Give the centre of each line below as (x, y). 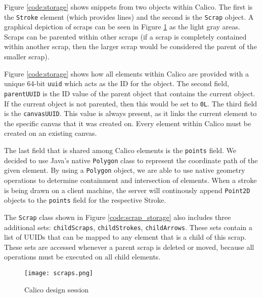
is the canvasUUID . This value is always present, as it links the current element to (130, 113)
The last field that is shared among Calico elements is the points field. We (120, 150)
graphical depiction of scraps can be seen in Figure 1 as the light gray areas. (122, 27)
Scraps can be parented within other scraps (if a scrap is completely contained (125, 36)
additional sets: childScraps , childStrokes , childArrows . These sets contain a (128, 227)
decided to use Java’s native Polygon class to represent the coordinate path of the (131, 160)
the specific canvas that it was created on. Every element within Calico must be (128, 123)
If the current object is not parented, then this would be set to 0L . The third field (131, 103)
